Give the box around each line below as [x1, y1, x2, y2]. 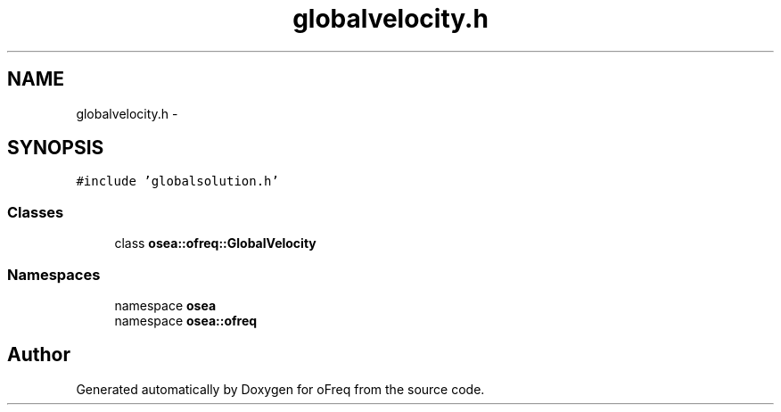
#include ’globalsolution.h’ [76, 174, 279, 189]
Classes [7, 202, 64, 221]
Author [7, 343, 70, 367]
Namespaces [7, 265, 101, 284]
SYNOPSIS [7, 136, 104, 160]
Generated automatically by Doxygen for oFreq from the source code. [76, 381, 485, 397]
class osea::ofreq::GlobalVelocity [114, 235, 317, 251]
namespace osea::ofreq [114, 312, 258, 328]
